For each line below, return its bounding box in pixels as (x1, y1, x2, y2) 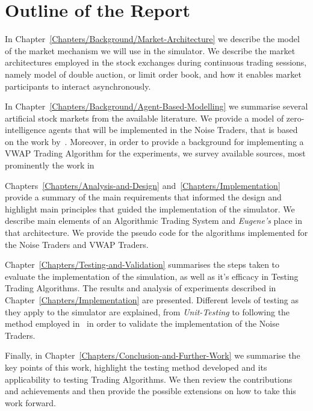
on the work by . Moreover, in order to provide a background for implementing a (5, 135, 304, 147)
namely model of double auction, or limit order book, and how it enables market (5, 67, 302, 80)
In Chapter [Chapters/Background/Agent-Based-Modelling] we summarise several (5, 100, 308, 113)
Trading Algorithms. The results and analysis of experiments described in (5, 282, 276, 294)
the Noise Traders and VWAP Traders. (5, 238, 149, 250)
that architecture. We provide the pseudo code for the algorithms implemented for (5, 226, 308, 239)
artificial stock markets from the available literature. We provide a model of (5, 111, 284, 124)
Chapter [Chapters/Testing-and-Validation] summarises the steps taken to (5, 258, 280, 271)
